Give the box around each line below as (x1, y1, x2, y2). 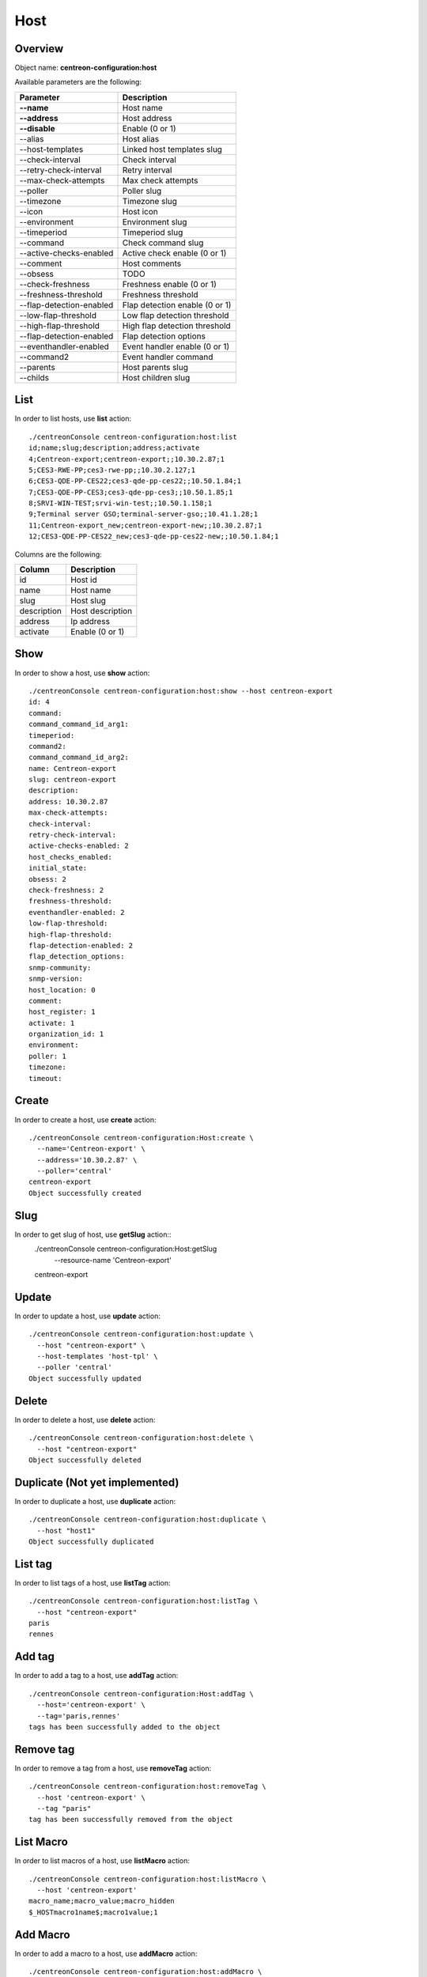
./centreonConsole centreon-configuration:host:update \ (28, 1329, 255, 1339)
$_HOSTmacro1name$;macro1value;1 (28, 1907, 158, 1917)
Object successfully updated (28, 1374, 142, 1383)
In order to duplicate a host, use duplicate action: (14, 1496, 176, 1506)
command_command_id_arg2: (28, 753, 130, 762)
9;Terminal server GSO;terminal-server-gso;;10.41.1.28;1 (28, 510, 259, 519)
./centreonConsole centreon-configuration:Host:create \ (28, 1133, 255, 1142)
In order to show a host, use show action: (14, 668, 150, 678)
